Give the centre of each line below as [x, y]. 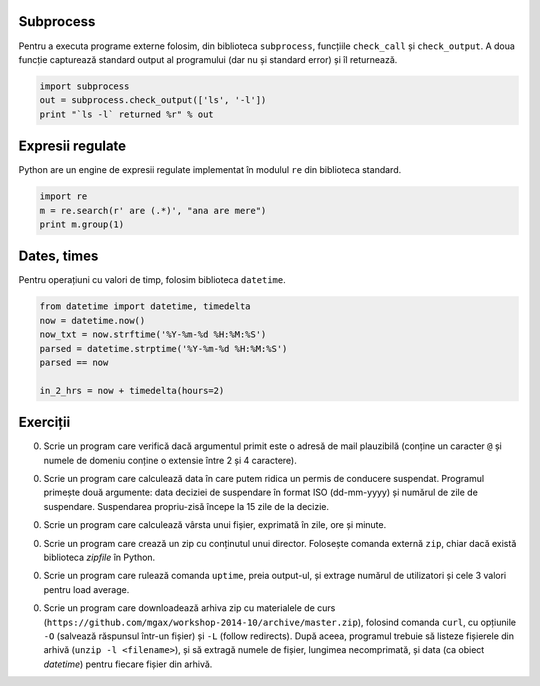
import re [63, 196]
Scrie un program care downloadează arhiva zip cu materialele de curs [189, 608]
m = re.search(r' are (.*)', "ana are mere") [153, 210]
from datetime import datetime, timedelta [145, 306]
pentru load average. [86, 589]
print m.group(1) [82, 224]
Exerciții [44, 422]
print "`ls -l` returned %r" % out [126, 114]
